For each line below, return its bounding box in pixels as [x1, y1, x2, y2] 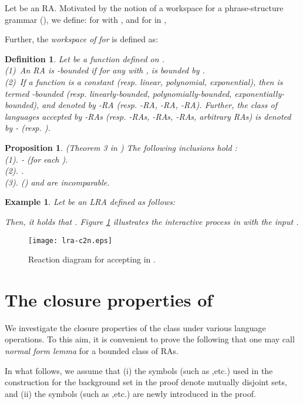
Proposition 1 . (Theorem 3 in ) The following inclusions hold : [5, 141, 237, 153]
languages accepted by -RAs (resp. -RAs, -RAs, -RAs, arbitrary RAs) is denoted [5, 110, 291, 122]
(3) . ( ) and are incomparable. [5, 176, 110, 188]
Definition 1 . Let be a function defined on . [5, 52, 164, 65]
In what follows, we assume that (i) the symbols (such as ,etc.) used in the [5, 364, 273, 376]
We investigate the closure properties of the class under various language [5, 321, 266, 334]
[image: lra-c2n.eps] [28, 236, 113, 245]
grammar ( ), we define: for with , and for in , [5, 13, 167, 25]
